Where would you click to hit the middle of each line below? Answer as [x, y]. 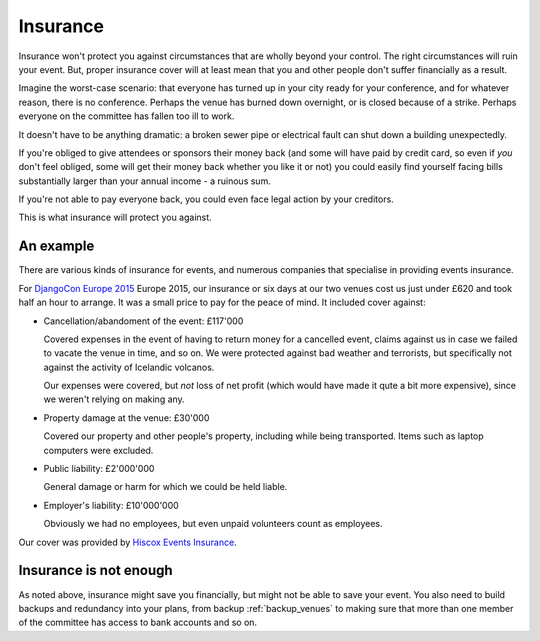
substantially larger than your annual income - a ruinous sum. [145, 181]
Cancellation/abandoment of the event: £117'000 [143, 321]
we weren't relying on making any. [114, 399]
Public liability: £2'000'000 [99, 469]
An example [56, 246]
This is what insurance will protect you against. [115, 217]
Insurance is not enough [96, 570]
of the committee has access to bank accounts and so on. [138, 622]
